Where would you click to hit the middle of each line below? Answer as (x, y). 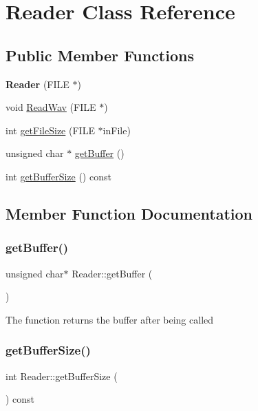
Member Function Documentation (129, 213)
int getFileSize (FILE (50, 130)
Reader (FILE (37, 84)
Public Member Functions (100, 55)
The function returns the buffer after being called (110, 319)
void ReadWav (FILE (51, 107)
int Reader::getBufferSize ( (62, 376)
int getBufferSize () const (58, 176)
